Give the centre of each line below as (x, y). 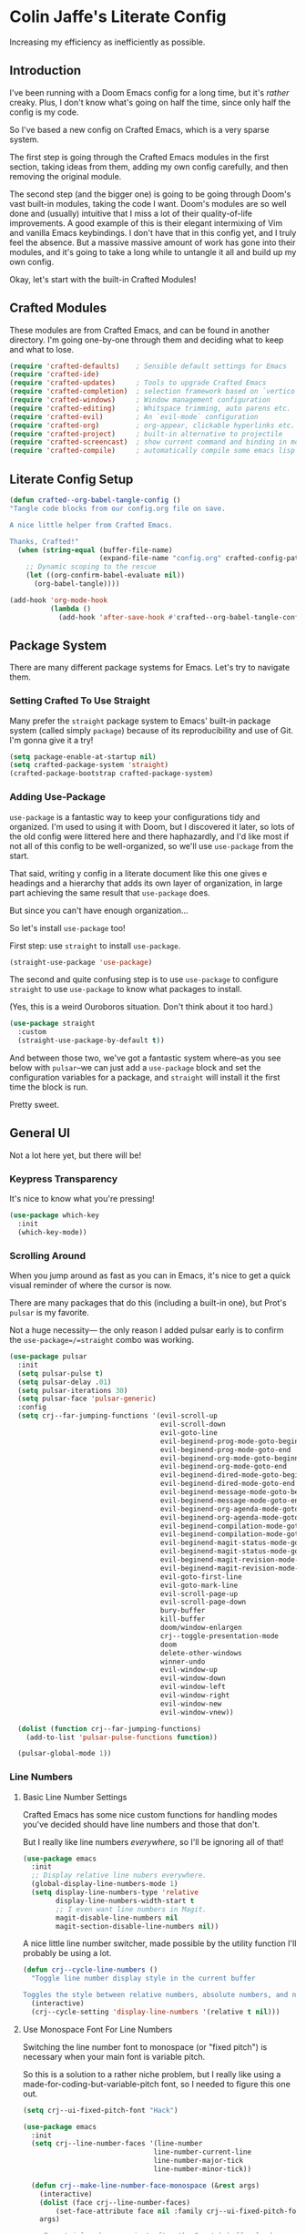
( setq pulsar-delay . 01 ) (65, 1382)
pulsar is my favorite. (49, 1313)
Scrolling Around (48, 1255)
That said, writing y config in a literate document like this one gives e (138, 873)
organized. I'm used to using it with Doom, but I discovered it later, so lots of (152, 826)
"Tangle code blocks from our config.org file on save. (117, 508)
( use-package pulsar (49, 1357)
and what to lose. (42, 349)
